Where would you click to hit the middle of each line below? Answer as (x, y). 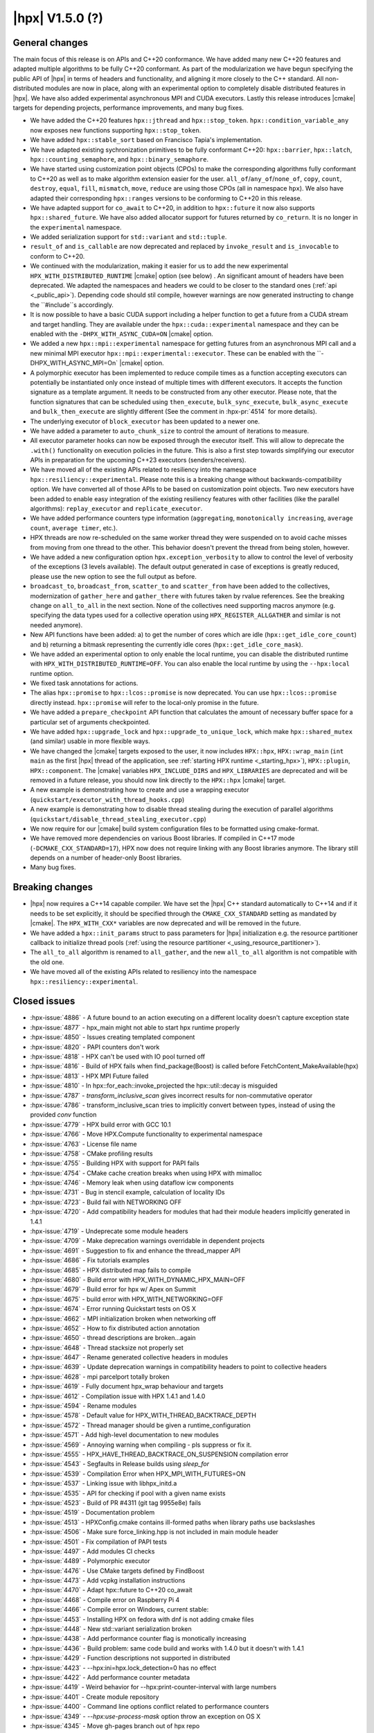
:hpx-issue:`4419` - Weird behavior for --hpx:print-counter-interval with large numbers (153, 1687)
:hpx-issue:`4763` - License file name (84, 1144)
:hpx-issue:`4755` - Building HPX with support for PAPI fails (115, 1163)
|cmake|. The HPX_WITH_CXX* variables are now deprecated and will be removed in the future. (166, 923)
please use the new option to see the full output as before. (113, 576)
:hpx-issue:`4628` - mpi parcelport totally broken (100, 1377)
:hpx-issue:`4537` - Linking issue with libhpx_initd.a (104, 1483)
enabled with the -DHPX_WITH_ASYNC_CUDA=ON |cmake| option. (122, 334)
